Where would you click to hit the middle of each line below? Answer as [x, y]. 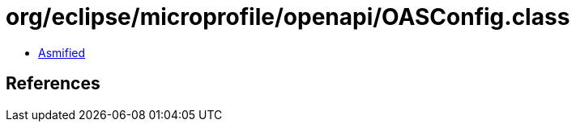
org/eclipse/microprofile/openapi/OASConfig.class [288, 17]
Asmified [62, 52]
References [53, 84]
